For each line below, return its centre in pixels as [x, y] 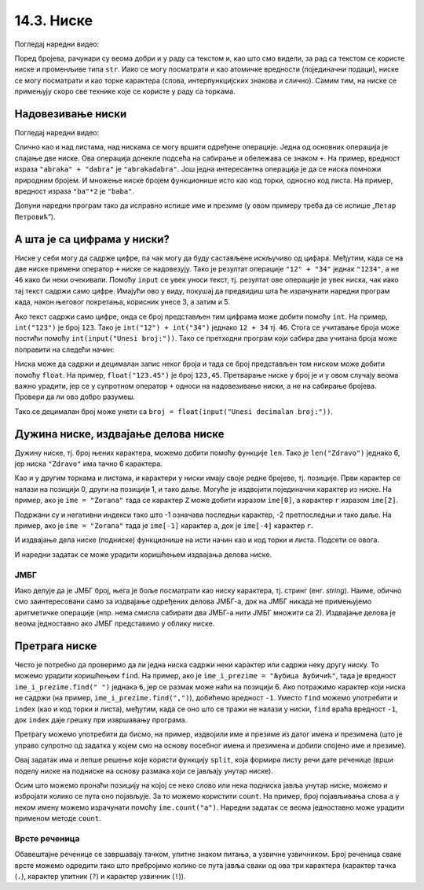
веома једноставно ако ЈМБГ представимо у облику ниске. [115, 624]
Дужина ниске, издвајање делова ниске [119, 434]
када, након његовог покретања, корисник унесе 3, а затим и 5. [122, 302]
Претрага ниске [56, 646]
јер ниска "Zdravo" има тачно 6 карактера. [88, 463]
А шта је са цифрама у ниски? [92, 239]
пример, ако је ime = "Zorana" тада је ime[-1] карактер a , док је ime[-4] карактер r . [164, 525]
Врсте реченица [47, 838]
